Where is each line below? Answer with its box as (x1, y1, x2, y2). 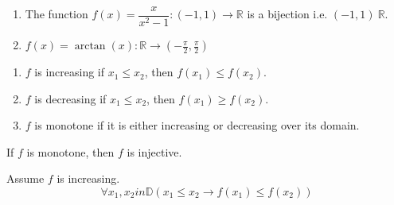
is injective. (127, 143, 182, 160)
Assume (6, 170, 45, 187)
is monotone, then (26, 143, 115, 160)
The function (25, 6, 88, 22)
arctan (74, 41, 106, 52)
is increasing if (34, 64, 105, 80)
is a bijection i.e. (247, 6, 328, 22)
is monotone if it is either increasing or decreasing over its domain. (34, 117, 360, 133)
